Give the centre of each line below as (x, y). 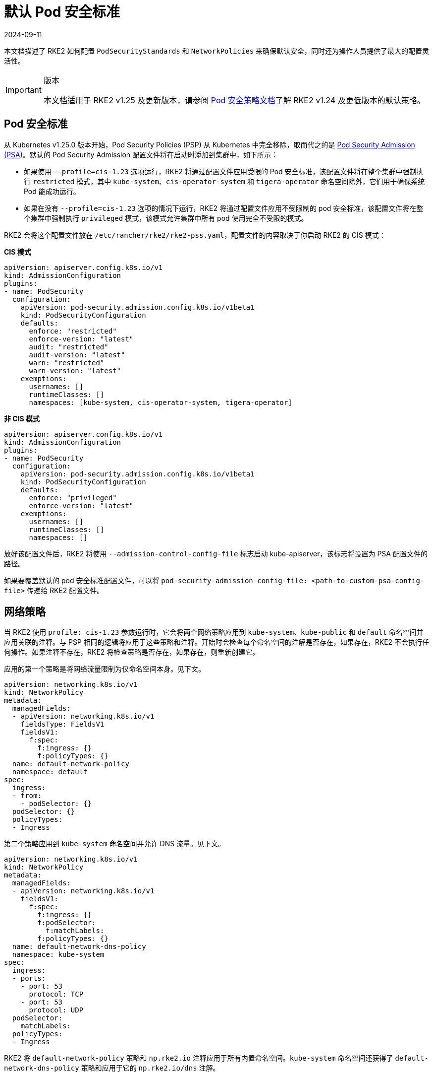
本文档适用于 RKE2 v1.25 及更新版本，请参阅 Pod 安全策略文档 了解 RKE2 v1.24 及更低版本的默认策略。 (234, 100)
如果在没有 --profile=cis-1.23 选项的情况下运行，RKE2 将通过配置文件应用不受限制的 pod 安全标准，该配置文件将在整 (224, 208)
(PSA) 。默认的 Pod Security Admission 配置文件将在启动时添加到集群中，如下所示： (141, 154)
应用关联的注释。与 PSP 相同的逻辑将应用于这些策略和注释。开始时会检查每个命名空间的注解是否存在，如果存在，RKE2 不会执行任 (217, 642)
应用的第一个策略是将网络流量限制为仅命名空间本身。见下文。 (105, 669)
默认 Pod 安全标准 (62, 12)
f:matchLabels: (75, 931)
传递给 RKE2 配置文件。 (65, 590)
